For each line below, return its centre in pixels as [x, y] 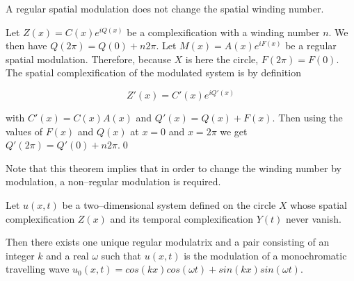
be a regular [311, 45]
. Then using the [307, 118]
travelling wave [38, 269]
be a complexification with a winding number [223, 32]
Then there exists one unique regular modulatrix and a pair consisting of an [168, 242]
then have [26, 45]
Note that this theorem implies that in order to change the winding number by [174, 168]
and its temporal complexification [182, 218]
